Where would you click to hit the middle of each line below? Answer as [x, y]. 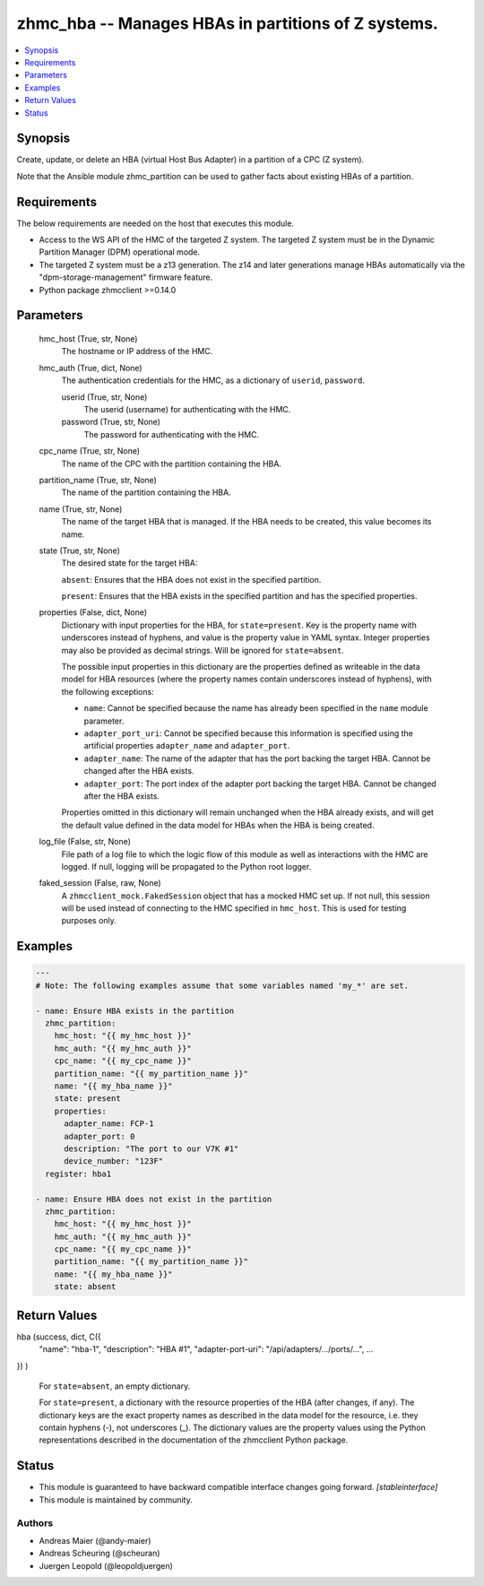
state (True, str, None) [80, 550]
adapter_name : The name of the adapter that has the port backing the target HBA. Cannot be [257, 758]
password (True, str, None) [111, 422]
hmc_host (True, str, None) [88, 339]
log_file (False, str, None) [85, 842]
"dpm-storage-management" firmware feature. [126, 277]
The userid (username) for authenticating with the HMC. [187, 410]
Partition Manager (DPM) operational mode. [120, 252]
